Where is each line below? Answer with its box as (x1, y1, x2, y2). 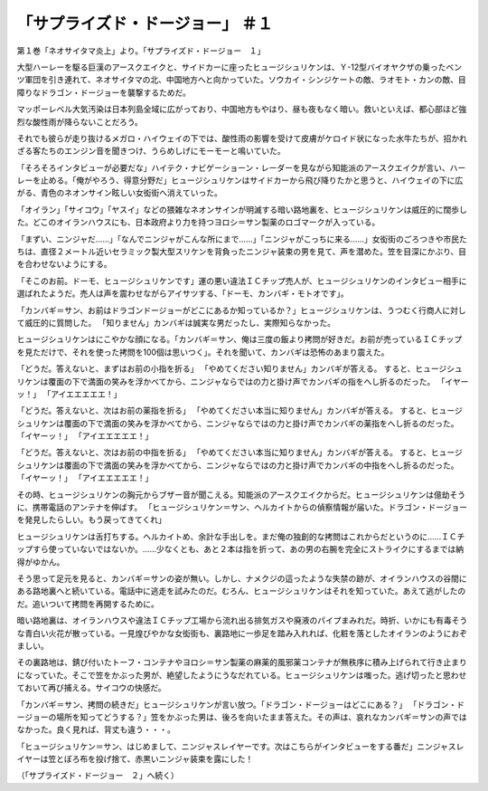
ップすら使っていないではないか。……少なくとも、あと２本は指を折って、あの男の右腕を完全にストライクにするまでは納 (16, 544, 465, 555)
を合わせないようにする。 (16, 259, 112, 270)
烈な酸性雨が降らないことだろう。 (16, 116, 144, 127)
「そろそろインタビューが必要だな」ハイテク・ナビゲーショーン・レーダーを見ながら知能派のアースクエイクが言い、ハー (16, 162, 466, 173)
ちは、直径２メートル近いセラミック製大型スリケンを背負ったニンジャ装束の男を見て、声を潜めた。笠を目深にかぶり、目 (16, 246, 467, 257)
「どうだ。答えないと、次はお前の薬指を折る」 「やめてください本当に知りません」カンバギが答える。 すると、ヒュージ (16, 405, 463, 416)
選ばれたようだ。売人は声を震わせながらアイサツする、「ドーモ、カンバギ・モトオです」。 (16, 288, 349, 299)
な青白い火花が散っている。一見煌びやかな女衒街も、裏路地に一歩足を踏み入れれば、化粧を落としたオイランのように (16, 627, 452, 638)
